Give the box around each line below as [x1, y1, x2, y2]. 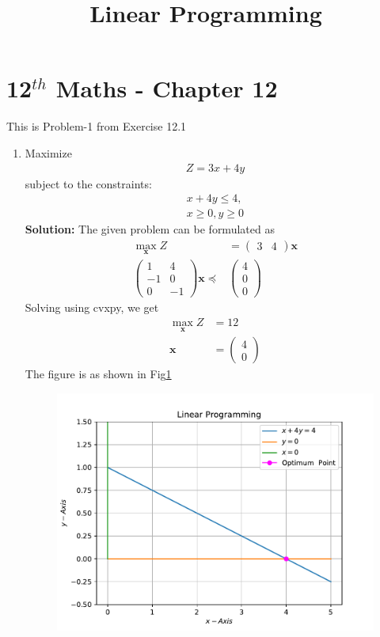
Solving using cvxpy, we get [25, 299, 159, 316]
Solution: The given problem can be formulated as [25, 221, 275, 237]
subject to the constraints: [25, 175, 152, 191]
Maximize [25, 144, 72, 161]
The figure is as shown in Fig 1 [25, 366, 172, 382]
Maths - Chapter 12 [55, 72, 278, 104]
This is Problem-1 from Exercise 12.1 [6, 118, 187, 135]
